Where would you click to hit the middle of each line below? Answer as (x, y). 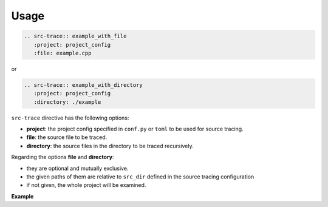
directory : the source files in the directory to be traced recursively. (110, 146)
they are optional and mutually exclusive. (77, 168)
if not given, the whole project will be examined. (86, 185)
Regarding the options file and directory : (63, 157)
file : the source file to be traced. (67, 137)
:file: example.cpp (63, 53)
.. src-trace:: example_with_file (75, 36)
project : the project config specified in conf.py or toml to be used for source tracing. (135, 129)
